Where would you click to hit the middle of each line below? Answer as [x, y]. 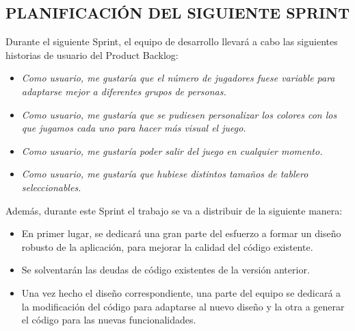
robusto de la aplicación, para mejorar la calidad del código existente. [167, 246]
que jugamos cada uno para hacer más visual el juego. [134, 128]
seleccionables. [51, 187]
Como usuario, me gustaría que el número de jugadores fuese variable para [178, 78]
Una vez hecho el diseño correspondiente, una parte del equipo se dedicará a [181, 292]
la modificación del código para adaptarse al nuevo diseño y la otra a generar [183, 306]
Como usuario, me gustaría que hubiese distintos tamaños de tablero [165, 174]
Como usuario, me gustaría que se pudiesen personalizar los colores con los [179, 114]
